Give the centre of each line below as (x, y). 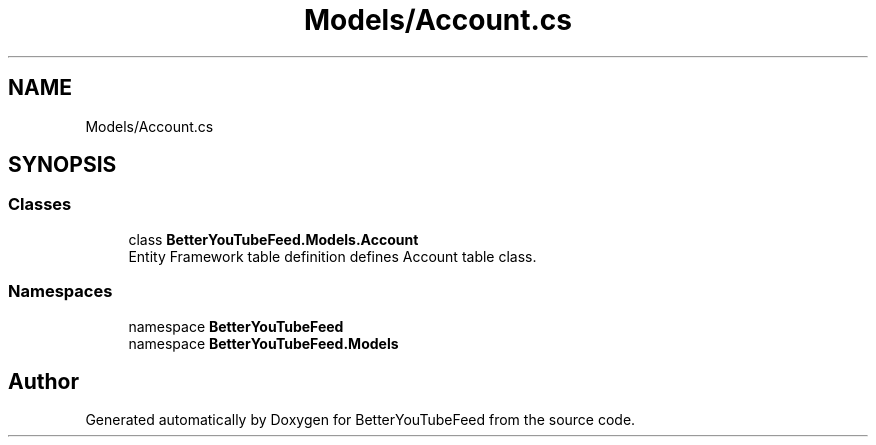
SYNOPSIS (62, 165)
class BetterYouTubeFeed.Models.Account (273, 239)
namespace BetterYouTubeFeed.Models (263, 343)
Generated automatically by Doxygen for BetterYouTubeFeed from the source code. (360, 420)
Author (43, 381)
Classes (40, 204)
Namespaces (60, 291)
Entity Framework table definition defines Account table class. (332, 256)
